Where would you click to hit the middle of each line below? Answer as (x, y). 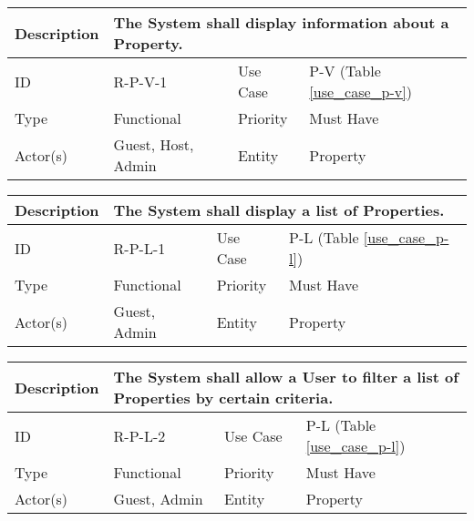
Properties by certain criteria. (223, 398)
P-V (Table (345, 71)
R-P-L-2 (139, 435)
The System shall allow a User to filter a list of (286, 377)
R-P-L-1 (139, 248)
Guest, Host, (154, 144)
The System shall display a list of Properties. (279, 210)
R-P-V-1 (140, 81)
